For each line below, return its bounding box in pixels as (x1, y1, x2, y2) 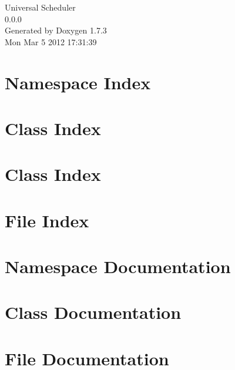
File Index (5, 208, 89, 232)
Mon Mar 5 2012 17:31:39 (5, 35, 97, 48)
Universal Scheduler (5, 1, 76, 13)
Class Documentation (5, 300, 182, 324)
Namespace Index (5, 70, 151, 94)
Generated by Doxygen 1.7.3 (5, 24, 107, 36)
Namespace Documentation (5, 254, 231, 278)
